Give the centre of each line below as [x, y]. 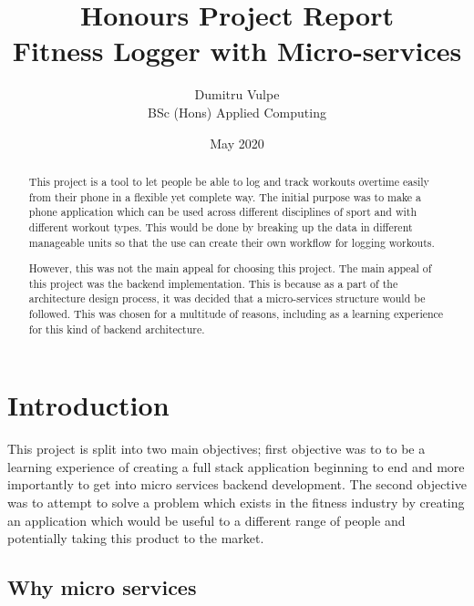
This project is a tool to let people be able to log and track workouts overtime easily [229, 181]
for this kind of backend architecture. [117, 329]
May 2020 [237, 143]
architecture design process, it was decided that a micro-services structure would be [227, 298]
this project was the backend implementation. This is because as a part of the [213, 283]
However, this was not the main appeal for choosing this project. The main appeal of [230, 268]
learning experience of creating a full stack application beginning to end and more [236, 466]
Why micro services [102, 587]
